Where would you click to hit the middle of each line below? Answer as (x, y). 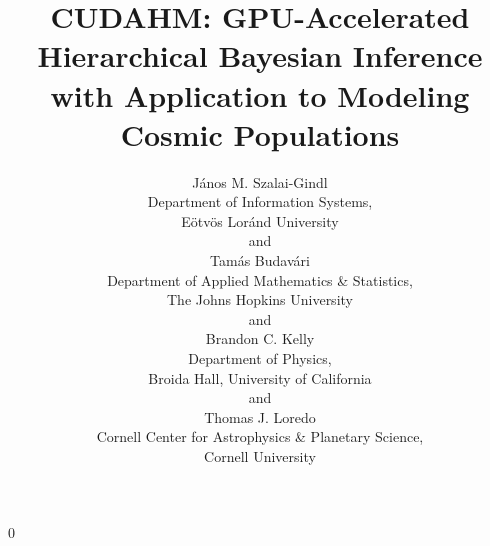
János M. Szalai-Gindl (260, 181)
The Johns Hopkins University (260, 299)
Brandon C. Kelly (260, 338)
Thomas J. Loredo (260, 416)
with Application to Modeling (260, 94)
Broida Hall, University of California (260, 377)
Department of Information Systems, (260, 201)
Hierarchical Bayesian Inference (260, 55)
